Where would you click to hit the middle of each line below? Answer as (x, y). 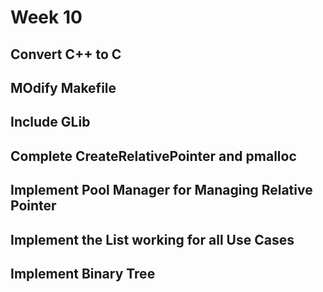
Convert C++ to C (66, 54)
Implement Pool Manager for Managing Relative (161, 190)
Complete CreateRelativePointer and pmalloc (153, 156)
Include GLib (50, 122)
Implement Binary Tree (83, 273)
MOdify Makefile (63, 87)
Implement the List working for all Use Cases (152, 239)
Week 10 (46, 17)
